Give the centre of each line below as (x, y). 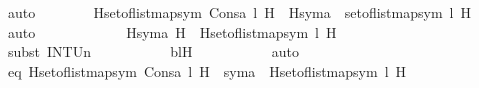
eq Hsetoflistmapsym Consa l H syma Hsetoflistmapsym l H (207, 70)
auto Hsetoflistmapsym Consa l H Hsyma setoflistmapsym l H (239, 12)
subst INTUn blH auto (153, 51)
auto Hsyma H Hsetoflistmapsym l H (172, 31)
